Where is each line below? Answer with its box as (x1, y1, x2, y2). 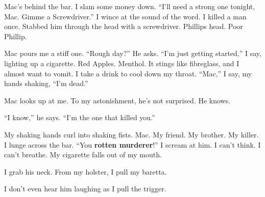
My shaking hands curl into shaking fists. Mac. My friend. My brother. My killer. (4, 129, 259, 139)
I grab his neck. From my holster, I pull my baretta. (4, 166, 167, 177)
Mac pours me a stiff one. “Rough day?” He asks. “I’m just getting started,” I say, (4, 48, 261, 59)
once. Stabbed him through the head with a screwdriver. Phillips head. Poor (4, 21, 243, 32)
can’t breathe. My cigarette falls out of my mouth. (4, 149, 162, 160)
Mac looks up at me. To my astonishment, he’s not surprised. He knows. (4, 95, 231, 105)
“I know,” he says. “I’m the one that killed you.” (4, 112, 155, 123)
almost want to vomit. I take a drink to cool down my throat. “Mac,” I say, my (4, 68, 252, 78)
